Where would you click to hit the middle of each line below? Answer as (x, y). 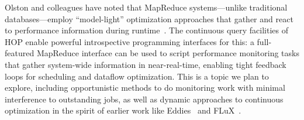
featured (20, 53)
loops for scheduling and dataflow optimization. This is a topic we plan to (137, 76)
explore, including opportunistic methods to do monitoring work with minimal (145, 88)
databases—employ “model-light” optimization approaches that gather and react (149, 18)
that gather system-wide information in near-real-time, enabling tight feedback (146, 64)
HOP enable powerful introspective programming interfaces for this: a (129, 41)
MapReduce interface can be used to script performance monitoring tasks (168, 53)
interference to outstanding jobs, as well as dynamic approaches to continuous (144, 99)
